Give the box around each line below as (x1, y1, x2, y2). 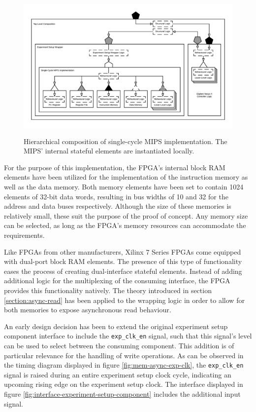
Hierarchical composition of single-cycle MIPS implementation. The (24, 136, 227, 146)
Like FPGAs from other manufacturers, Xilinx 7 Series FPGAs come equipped (4, 246, 241, 257)
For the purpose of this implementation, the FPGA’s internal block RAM (4, 162, 225, 172)
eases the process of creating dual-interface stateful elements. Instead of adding (4, 265, 242, 276)
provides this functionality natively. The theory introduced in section (4, 285, 212, 295)
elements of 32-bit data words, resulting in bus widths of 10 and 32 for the (4, 191, 228, 201)
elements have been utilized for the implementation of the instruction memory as (4, 172, 248, 182)
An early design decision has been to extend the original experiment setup (4, 321, 228, 331)
